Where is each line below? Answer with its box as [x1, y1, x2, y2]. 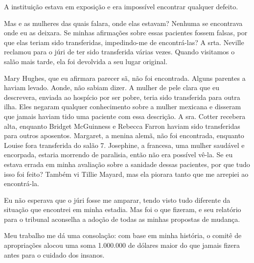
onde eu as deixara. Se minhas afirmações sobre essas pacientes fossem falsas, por [4, 27, 248, 38]
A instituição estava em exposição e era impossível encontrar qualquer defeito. [4, 1, 238, 11]
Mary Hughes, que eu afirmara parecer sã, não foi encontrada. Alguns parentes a [4, 72, 246, 83]
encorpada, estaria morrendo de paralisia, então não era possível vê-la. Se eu [4, 149, 233, 160]
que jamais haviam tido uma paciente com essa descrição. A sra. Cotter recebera [4, 111, 246, 121]
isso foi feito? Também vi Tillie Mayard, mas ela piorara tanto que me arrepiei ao [4, 168, 249, 179]
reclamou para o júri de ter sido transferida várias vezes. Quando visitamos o [4, 47, 235, 57]
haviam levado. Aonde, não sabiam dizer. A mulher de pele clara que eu [4, 82, 220, 93]
